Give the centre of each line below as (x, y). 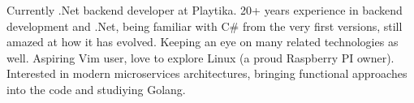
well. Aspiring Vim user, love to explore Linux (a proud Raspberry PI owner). (201, 57)
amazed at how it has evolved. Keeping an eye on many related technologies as (203, 42)
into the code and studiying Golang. (96, 89)
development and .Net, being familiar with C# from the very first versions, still (205, 26)
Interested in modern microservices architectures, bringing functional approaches (207, 73)
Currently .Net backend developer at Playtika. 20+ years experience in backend (205, 10)
